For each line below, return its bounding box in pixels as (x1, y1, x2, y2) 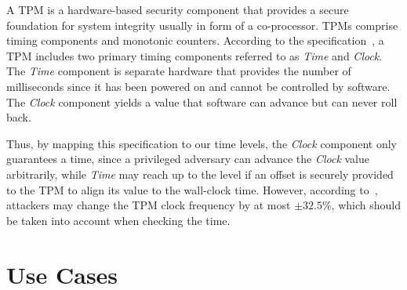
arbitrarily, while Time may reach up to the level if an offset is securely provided (6, 165, 394, 182)
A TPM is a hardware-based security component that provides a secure (6, 2, 349, 17)
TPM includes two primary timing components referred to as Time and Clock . (6, 47, 383, 63)
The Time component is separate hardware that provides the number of (6, 63, 351, 79)
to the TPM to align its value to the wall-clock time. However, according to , (6, 181, 378, 198)
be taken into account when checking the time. (6, 212, 231, 228)
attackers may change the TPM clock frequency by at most (6, 197, 291, 213)
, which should (331, 197, 401, 213)
